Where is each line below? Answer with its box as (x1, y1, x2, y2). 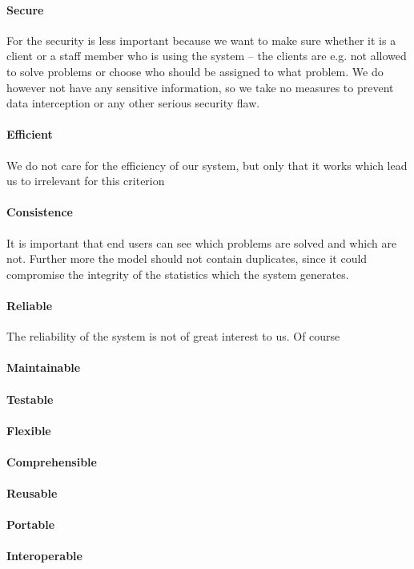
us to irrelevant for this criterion (6, 172, 165, 189)
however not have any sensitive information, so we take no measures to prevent (6, 79, 394, 95)
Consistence (6, 204, 73, 220)
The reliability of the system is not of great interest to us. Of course (6, 328, 340, 345)
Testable (6, 390, 54, 407)
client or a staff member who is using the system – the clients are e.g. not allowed (6, 47, 407, 64)
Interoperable (6, 547, 82, 564)
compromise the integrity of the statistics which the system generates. (6, 265, 349, 282)
